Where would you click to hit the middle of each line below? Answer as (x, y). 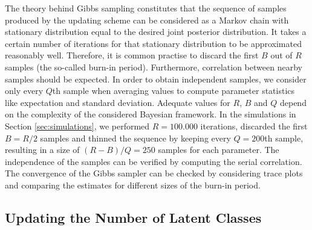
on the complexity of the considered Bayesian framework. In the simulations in (151, 114)
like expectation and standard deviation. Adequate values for (118, 102)
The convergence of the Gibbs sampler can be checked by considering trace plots (154, 173)
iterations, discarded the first (254, 126)
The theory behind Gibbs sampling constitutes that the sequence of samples (146, 8)
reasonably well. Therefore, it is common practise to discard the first (132, 55)
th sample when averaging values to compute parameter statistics (174, 91)
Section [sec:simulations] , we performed (77, 126)
